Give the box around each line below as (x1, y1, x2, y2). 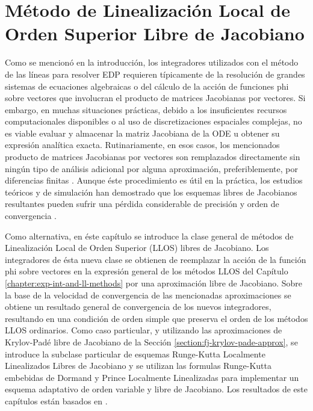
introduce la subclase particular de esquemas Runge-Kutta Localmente (5, 347, 265, 360)
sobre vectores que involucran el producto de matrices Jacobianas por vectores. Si (5, 91, 306, 104)
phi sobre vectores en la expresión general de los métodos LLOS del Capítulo (5, 265, 288, 277)
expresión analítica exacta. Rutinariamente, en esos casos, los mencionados (5, 138, 280, 151)
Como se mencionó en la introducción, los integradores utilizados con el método (5, 56, 299, 69)
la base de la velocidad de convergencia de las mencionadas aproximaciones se (5, 288, 291, 301)
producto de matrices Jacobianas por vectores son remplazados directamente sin (5, 150, 300, 163)
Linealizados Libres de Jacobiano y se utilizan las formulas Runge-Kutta (5, 359, 272, 372)
